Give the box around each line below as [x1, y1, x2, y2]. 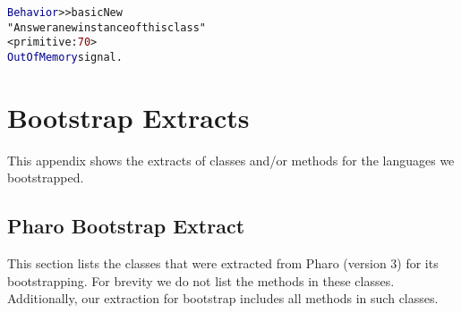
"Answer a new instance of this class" [7, 21, 206, 34]
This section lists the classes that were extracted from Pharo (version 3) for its [7, 254, 439, 273]
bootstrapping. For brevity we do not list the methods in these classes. [7, 271, 395, 290]
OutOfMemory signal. [7, 50, 123, 63]
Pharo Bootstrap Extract [7, 212, 245, 240]
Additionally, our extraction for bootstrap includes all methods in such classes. [7, 289, 439, 308]
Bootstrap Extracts [7, 98, 250, 135]
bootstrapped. [7, 168, 84, 187]
